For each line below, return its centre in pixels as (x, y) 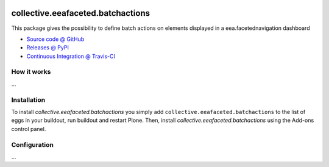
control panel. (29, 129)
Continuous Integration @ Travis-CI (71, 56)
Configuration (33, 144)
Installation (28, 99)
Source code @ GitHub (55, 39)
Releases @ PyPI (48, 48)
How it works (31, 72)
